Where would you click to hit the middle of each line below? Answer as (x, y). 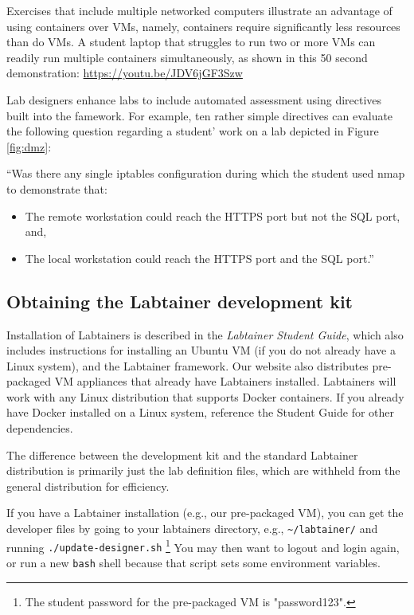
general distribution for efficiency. (88, 486)
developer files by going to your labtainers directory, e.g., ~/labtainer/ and (192, 529)
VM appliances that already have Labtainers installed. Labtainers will (225, 381)
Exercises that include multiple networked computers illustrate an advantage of (199, 10)
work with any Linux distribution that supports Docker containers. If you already (205, 396)
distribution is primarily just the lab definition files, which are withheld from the (203, 470)
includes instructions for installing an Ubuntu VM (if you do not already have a (201, 350)
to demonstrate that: (57, 188)
